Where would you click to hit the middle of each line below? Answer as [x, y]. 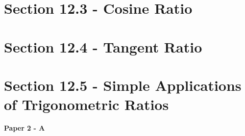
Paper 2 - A [24, 128]
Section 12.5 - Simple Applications [123, 85]
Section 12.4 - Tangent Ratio [103, 46]
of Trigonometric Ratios [86, 104]
